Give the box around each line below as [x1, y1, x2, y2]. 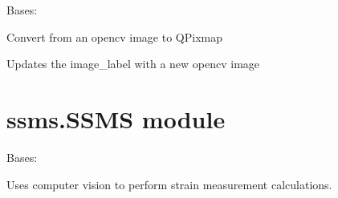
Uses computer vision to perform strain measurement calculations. [6, 176, 332, 192]
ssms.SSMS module [6, 102, 226, 135]
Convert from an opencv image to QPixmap [6, 28, 222, 45]
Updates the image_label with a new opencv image [6, 55, 260, 72]
